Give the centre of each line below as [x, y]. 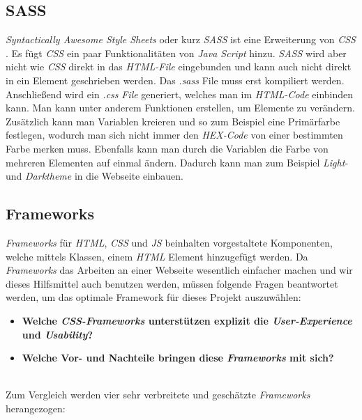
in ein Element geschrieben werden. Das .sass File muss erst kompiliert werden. [175, 80]
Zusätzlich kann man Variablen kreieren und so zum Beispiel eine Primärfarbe [173, 121]
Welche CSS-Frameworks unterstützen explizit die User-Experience [187, 320]
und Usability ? [58, 334]
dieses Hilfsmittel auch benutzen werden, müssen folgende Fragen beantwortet [172, 283]
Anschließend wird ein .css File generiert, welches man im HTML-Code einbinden [180, 94]
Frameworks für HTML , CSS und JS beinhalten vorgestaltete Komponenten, [169, 242]
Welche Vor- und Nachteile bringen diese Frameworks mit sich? [178, 358]
